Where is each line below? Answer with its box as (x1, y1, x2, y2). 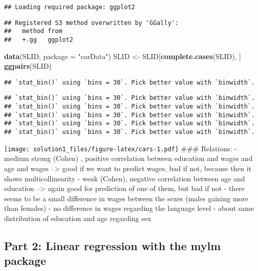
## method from (4, 28, 62, 35)
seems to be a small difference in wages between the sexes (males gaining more (4, 193, 248, 203)
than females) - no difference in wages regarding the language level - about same (4, 203, 254, 213)
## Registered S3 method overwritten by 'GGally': (4, 19, 179, 26)
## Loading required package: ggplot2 (4, 4, 135, 11)
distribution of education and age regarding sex (4, 212, 151, 223)
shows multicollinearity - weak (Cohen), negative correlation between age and (4, 173, 245, 183)
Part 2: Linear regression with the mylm (4, 237, 221, 253)
